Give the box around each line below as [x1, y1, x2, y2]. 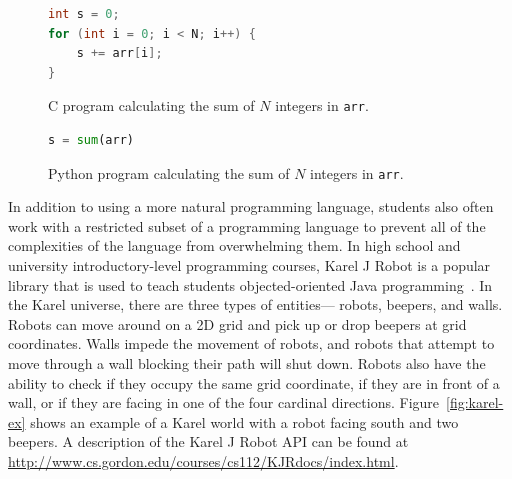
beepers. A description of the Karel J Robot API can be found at [8, 431, 409, 452]
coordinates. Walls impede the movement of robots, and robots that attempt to [8, 333, 495, 354]
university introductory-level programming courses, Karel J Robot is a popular [8, 255, 491, 276]
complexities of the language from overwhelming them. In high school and [8, 235, 461, 256]
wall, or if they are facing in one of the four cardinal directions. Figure [8, 392, 440, 413]
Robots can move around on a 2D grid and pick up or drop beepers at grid [8, 313, 467, 334]
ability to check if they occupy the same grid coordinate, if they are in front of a [8, 372, 500, 393]
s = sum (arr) [48, 133, 134, 148]
